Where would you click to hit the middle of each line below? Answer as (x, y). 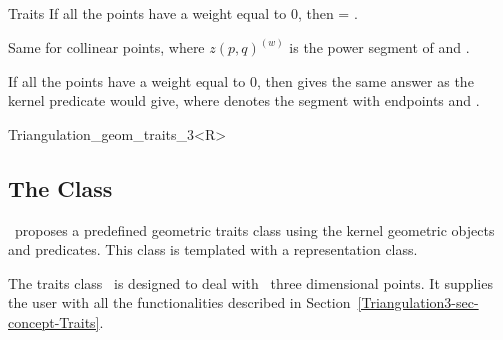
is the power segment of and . (379, 47)
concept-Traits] (54, 321)
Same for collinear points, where (106, 47)
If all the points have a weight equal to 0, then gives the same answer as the (241, 80)
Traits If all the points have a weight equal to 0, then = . (183, 13)
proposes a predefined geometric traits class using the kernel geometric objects (254, 229)
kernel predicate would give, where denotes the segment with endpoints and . (244, 100)
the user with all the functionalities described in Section (179, 302)
